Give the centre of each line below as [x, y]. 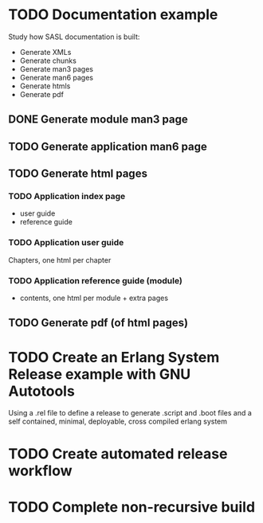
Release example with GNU [100, 374]
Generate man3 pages [57, 68]
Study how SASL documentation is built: [74, 37]
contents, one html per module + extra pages [94, 298]
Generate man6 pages [57, 77]
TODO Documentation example [113, 15]
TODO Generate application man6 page [108, 146]
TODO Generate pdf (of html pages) [98, 323]
